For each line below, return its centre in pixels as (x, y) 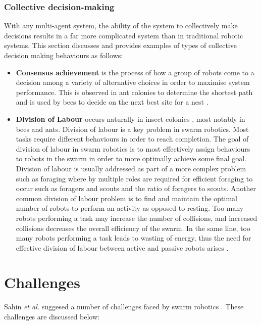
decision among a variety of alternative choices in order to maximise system (133, 82)
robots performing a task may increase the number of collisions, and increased (137, 218)
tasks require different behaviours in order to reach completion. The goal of (132, 139)
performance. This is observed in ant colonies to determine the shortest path (134, 92)
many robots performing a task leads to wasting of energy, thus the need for (134, 238)
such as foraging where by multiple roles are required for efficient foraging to (134, 178)
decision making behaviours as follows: (64, 55)
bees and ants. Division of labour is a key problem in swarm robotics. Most (132, 129)
